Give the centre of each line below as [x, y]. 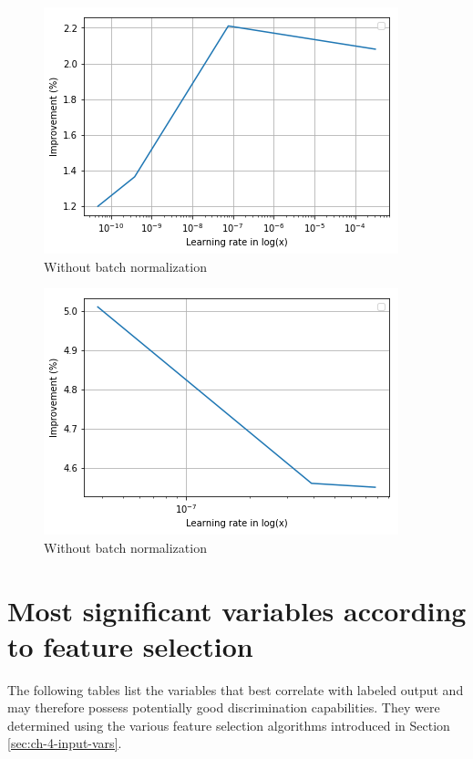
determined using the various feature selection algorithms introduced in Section [229, 725]
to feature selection [130, 645]
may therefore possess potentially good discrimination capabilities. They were [224, 707]
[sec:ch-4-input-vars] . [65, 743]
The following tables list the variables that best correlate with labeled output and [236, 689]
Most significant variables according [237, 610]
